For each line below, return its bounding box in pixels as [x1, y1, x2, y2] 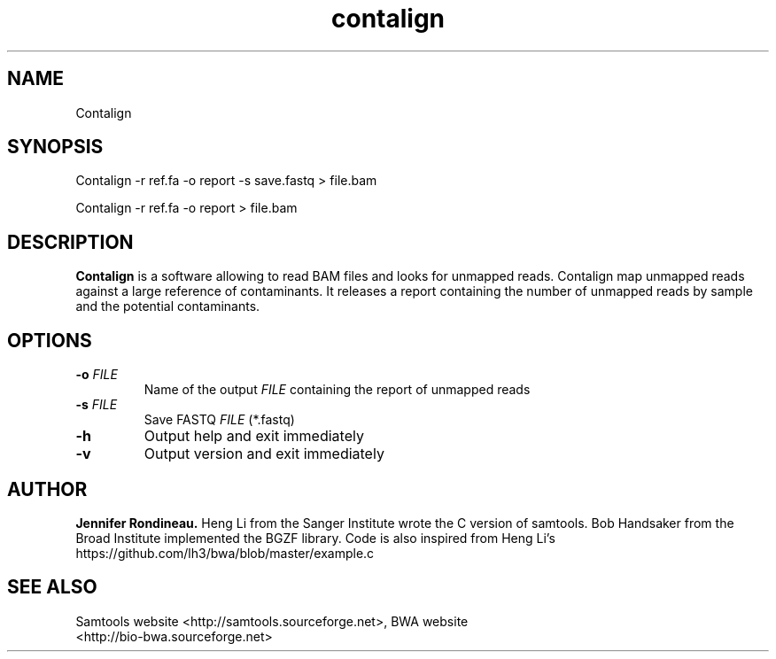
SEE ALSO [7, 576, 97, 599]
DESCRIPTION [7, 230, 134, 253]
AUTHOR [7, 477, 88, 500]
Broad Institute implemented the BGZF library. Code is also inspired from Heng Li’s [75, 530, 555, 546]
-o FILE [75, 367, 118, 383]
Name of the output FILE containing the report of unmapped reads [144, 382, 531, 398]
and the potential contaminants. [75, 298, 260, 314]
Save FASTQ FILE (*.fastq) [144, 412, 295, 428]
